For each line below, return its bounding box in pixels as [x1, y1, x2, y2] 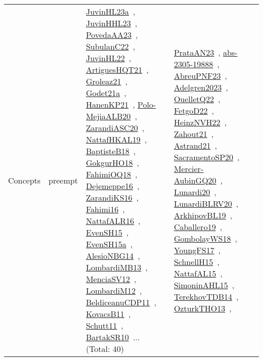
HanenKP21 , [85, 99, 135, 110]
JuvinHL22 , [85, 52, 131, 64]
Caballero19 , [173, 220, 223, 233]
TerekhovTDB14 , [173, 290, 239, 302]
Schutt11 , [85, 320, 123, 331]
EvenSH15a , [85, 238, 133, 250]
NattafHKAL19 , [85, 133, 147, 145]
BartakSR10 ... [85, 331, 140, 343]
